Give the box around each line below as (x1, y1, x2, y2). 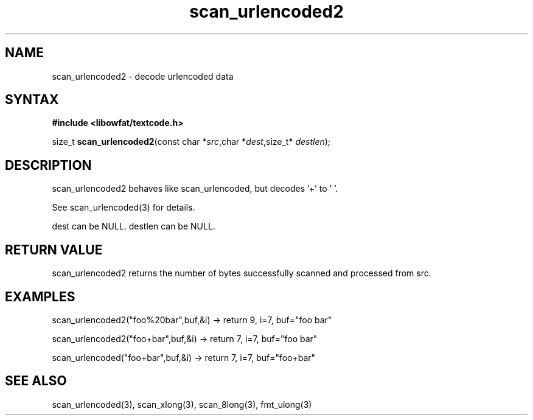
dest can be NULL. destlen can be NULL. (52, 221, 215, 232)
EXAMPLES (5, 289, 75, 304)
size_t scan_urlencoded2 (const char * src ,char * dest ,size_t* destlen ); (52, 136, 331, 147)
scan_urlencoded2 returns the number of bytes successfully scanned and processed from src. (52, 268, 431, 279)
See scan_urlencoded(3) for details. (52, 202, 195, 213)
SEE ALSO (5, 373, 67, 389)
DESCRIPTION (5, 157, 92, 173)
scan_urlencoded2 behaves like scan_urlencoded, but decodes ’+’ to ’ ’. (52, 183, 338, 194)
